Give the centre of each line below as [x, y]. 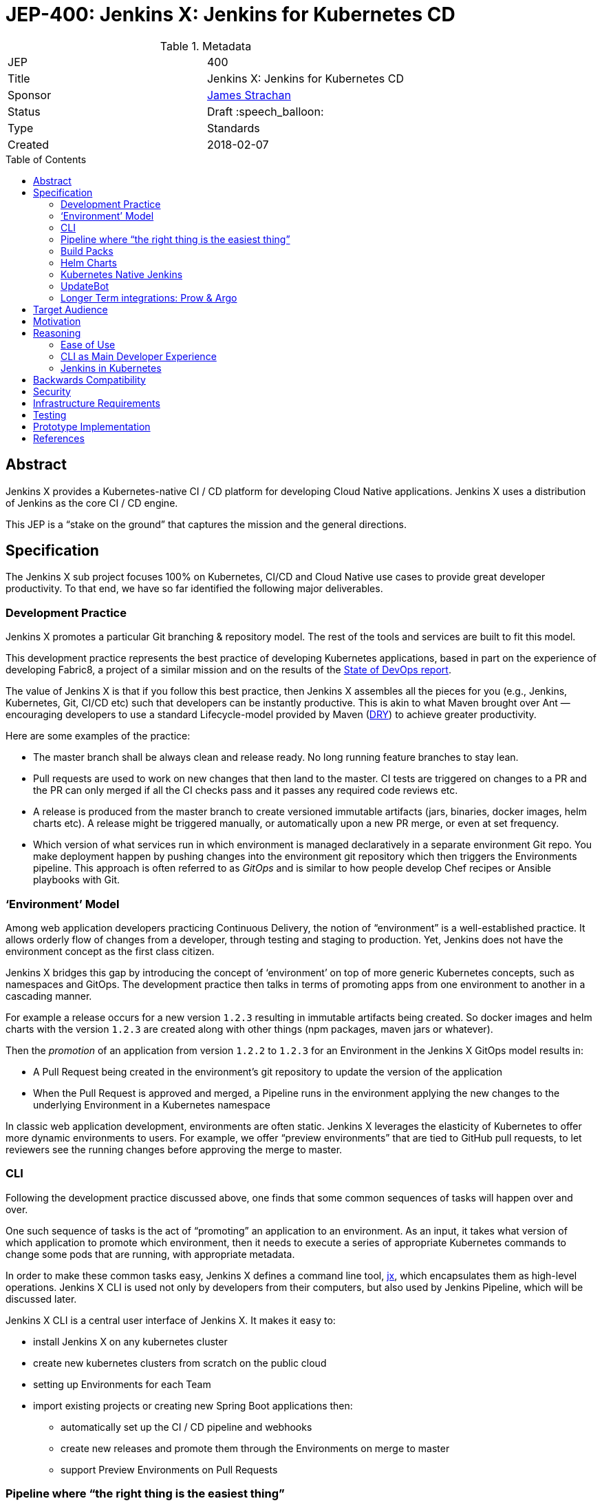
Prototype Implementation [92, 426]
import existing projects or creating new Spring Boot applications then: [193, 1405]
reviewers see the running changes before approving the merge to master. [174, 1149]
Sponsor [30, 95]
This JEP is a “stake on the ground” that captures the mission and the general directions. [206, 524]
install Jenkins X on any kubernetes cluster [130, 1341]
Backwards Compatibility [89, 379]
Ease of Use [88, 344]
